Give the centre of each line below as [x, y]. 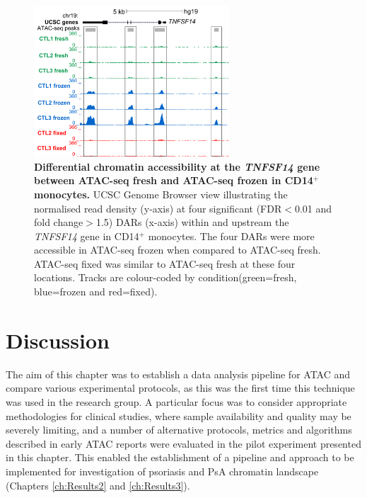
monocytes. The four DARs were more [231, 236]
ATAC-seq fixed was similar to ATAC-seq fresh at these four [165, 263]
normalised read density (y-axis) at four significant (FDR [158, 208]
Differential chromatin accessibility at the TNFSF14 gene [177, 166]
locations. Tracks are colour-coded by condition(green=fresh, [165, 277]
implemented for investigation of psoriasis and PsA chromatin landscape [162, 471]
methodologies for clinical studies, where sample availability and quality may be [179, 415]
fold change [59, 222]
